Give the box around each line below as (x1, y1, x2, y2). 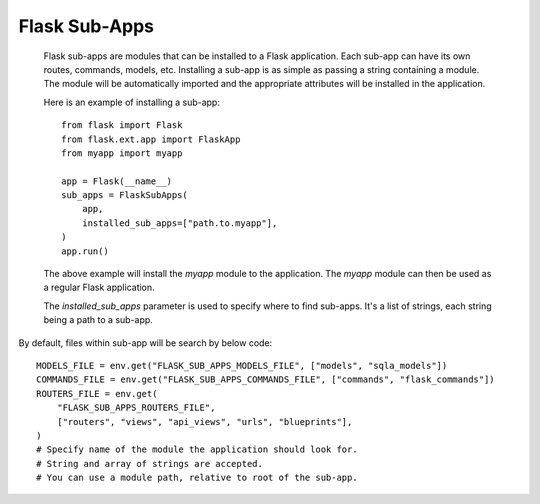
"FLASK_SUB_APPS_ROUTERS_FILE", (56, 402, 216, 414)
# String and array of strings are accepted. (36, 458, 264, 469)
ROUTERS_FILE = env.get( (36, 388, 158, 399)
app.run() (61, 245, 109, 257)
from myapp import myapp (61, 147, 183, 159)
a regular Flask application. (43, 281, 155, 294)
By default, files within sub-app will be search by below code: (18, 336, 273, 349)
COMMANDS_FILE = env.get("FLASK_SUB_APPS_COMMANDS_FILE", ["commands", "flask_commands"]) (36, 374, 495, 385)
